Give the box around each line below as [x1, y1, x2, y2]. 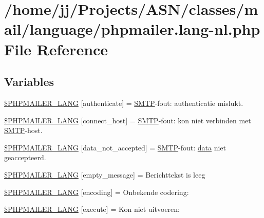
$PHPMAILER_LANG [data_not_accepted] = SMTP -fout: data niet [4, 142, 227, 152]
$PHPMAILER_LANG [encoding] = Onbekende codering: [4, 186, 189, 197]
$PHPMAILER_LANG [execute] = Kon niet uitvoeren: [4, 204, 180, 214]
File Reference [4, 38, 108, 59]
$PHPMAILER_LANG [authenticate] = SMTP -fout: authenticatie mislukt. [4, 97, 243, 108]
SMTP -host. [4, 125, 43, 136]
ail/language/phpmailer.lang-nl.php [4, 18, 260, 39]
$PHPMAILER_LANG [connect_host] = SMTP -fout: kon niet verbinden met [4, 115, 251, 125]
